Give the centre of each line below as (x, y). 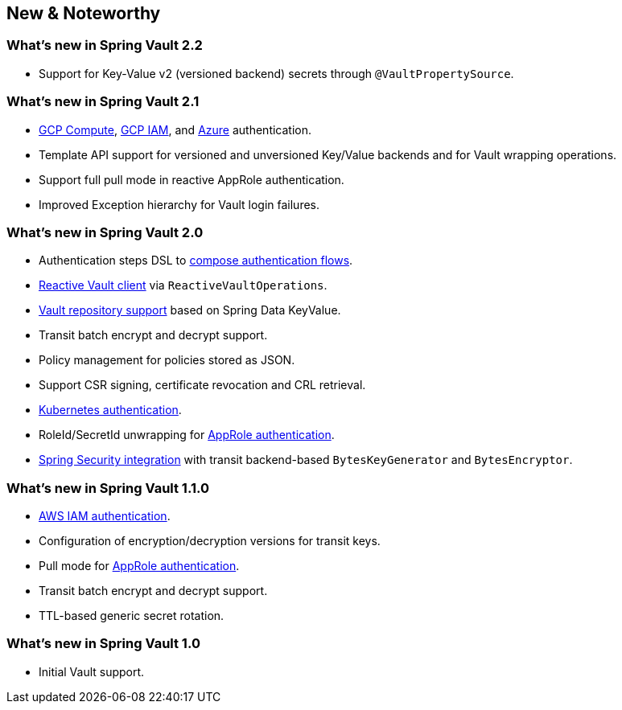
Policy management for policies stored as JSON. (167, 360)
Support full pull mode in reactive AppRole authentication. (192, 179)
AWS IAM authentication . (105, 516)
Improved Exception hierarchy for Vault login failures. (179, 204)
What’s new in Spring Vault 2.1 (103, 102)
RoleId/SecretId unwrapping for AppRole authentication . (187, 435)
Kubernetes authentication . (110, 410)
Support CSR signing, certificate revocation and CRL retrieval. (202, 385)
